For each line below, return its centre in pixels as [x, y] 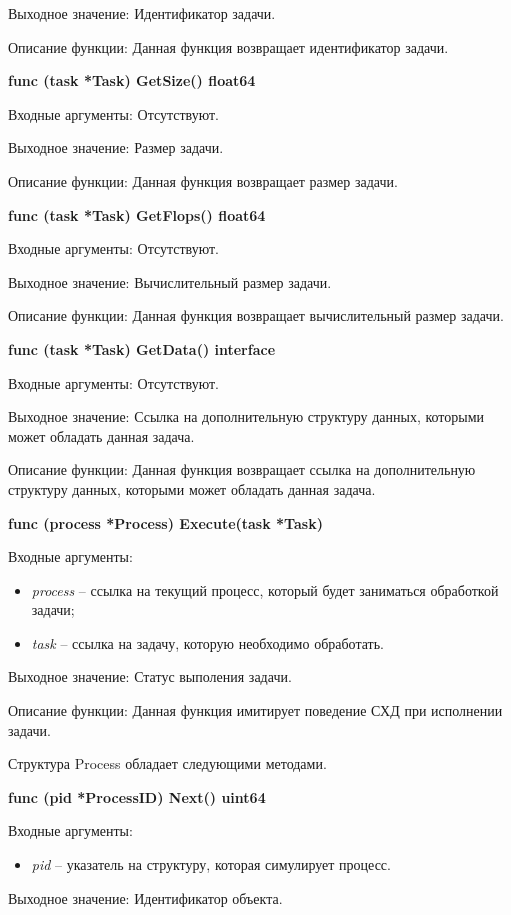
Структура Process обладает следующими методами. [167, 763]
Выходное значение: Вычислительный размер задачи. [170, 281]
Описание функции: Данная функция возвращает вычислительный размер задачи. [256, 315]
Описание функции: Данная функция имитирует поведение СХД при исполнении [255, 710]
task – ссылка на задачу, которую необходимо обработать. [207, 642]
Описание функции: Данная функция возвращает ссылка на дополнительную [242, 469]
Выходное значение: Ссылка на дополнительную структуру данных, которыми [246, 416]
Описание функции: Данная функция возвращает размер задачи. [203, 180]
